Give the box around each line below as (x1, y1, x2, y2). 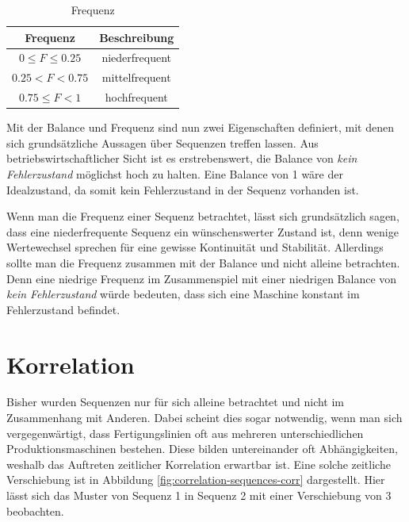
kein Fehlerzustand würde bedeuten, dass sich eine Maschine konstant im (6, 286, 360, 302)
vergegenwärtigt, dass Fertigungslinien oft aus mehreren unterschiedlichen (6, 424, 364, 441)
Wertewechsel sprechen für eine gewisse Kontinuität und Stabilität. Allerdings (6, 239, 384, 255)
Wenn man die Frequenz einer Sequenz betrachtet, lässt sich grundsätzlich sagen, (6, 208, 399, 225)
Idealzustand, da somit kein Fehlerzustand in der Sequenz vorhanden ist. (6, 181, 359, 198)
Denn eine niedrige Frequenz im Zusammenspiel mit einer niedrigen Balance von (6, 270, 397, 286)
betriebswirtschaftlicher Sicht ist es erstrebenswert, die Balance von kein (6, 150, 357, 167)
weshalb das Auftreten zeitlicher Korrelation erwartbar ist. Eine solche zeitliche (6, 455, 391, 472)
